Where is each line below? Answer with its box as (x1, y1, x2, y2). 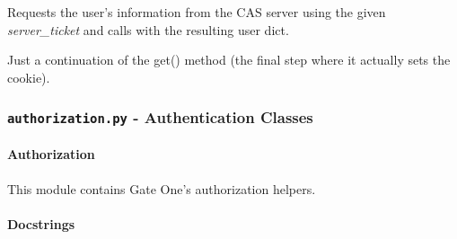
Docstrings (7, 214, 75, 233)
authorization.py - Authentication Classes (7, 106, 313, 128)
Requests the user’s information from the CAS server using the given (7, 3, 386, 21)
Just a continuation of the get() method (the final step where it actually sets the (7, 50, 451, 69)
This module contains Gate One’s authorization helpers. (7, 179, 316, 198)
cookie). (7, 67, 50, 86)
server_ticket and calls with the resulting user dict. (7, 20, 289, 39)
